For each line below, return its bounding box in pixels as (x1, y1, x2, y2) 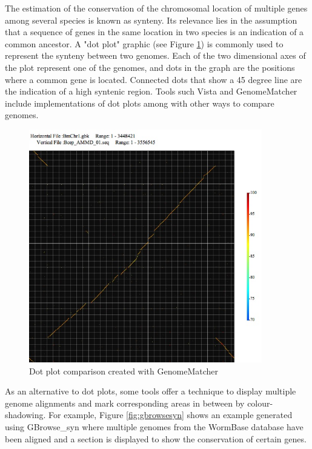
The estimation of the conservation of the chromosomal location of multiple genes (5, 2, 308, 14)
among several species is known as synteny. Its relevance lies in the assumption (5, 13, 297, 26)
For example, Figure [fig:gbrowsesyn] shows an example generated (48, 408, 293, 421)
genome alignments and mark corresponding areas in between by (5, 396, 245, 409)
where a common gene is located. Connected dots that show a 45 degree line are (5, 73, 302, 85)
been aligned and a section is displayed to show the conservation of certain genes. (5, 432, 307, 445)
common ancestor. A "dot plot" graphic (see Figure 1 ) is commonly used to (5, 37, 284, 50)
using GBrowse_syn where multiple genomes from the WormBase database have (5, 420, 304, 433)
